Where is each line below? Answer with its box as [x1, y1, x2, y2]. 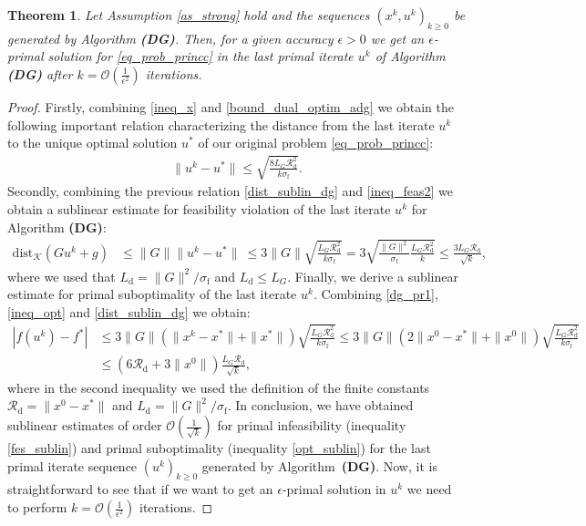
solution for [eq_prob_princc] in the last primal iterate [47, 46, 354, 66]
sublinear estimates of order [7, 416, 162, 435]
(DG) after [7, 64, 73, 83]
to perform [7, 498, 67, 517]
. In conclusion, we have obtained [227, 396, 414, 415]
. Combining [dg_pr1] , [313, 284, 438, 304]
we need [406, 480, 452, 499]
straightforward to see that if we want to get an [7, 480, 273, 499]
